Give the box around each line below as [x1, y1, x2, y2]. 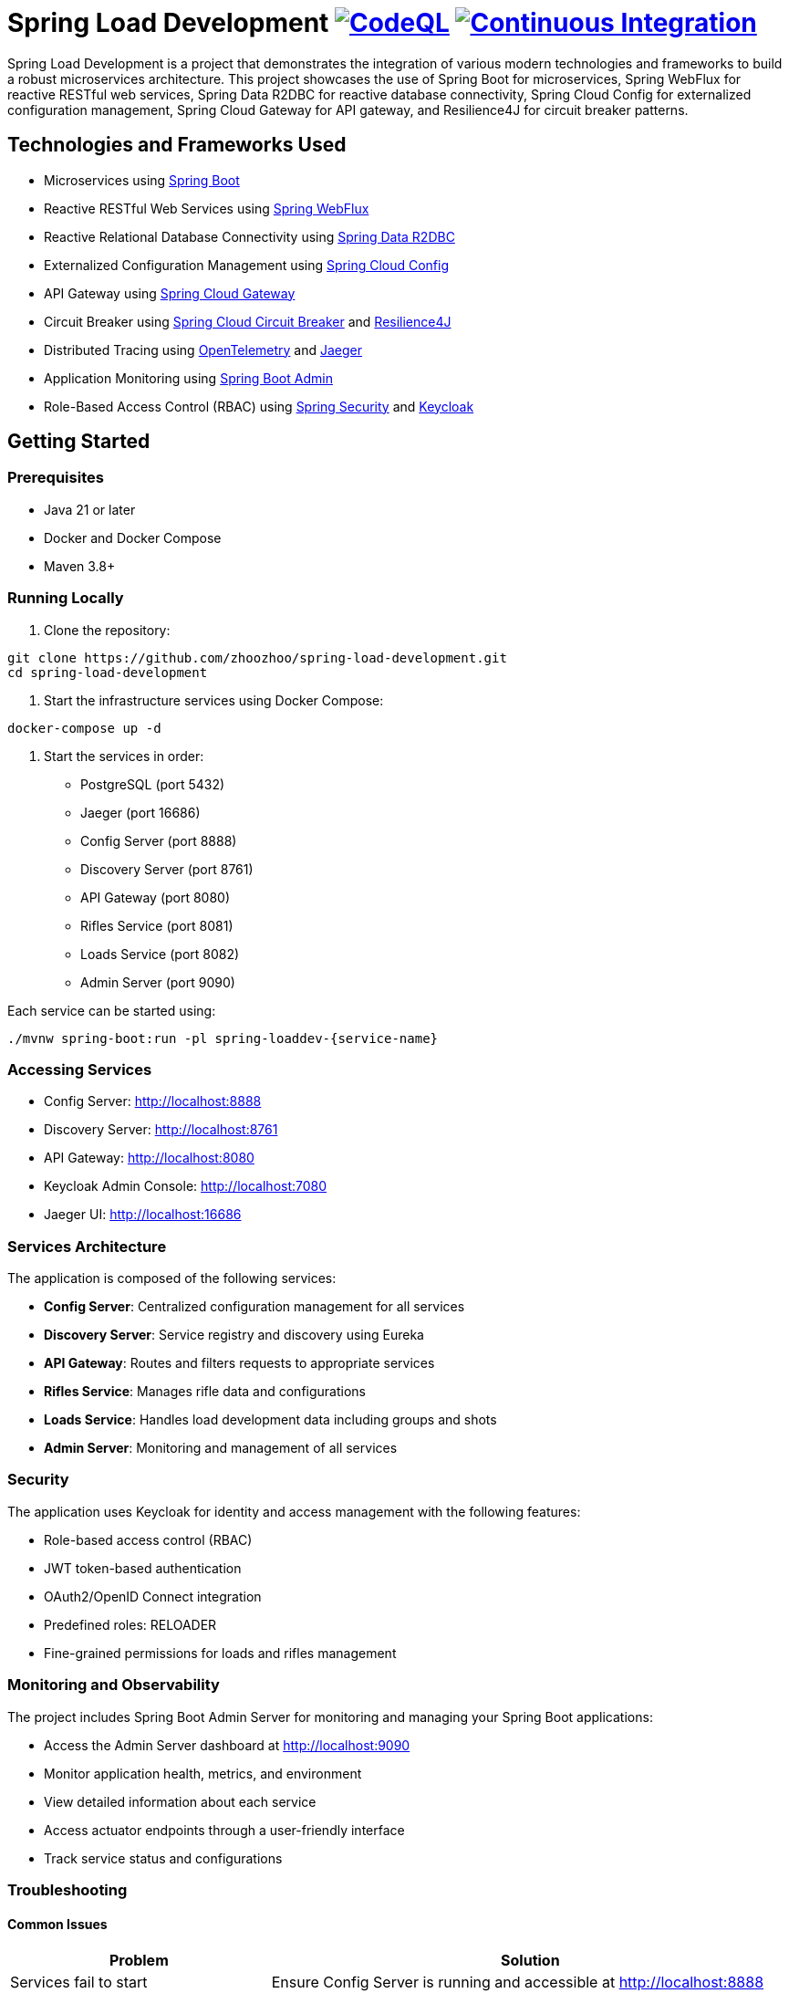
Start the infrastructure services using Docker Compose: [44, 692, 384, 708]
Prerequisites [7, 468, 104, 487]
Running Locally [7, 589, 124, 608]
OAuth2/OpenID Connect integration [44, 1588, 262, 1604]
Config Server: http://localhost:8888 [44, 1093, 262, 1110]
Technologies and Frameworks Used [7, 133, 347, 157]
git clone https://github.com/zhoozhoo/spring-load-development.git [7, 650, 507, 665]
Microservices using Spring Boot [44, 172, 240, 188]
